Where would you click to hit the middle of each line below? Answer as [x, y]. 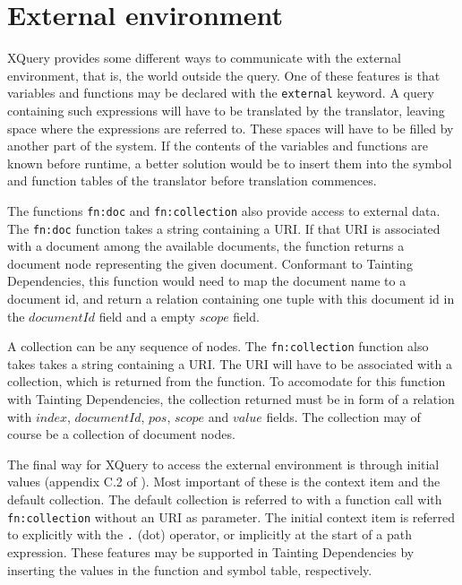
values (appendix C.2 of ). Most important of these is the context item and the [224, 482]
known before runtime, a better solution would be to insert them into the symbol [230, 163]
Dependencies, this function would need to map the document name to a [207, 281]
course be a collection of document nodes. [121, 434]
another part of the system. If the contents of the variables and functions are [218, 146]
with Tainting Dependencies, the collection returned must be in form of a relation [231, 399]
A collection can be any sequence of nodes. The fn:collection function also [218, 346]
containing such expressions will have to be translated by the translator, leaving [226, 110]
